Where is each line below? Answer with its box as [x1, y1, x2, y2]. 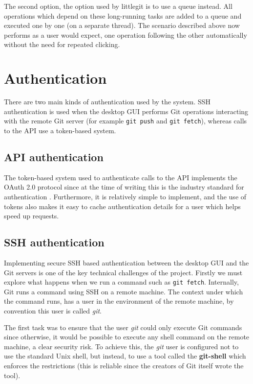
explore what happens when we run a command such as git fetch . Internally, [4, 277, 239, 287]
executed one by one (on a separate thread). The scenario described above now [4, 20, 240, 30]
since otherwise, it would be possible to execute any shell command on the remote [4, 332, 250, 342]
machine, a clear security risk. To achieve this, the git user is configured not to [4, 341, 239, 351]
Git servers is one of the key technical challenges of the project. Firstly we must [4, 267, 243, 277]
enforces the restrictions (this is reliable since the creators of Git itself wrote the [4, 360, 244, 370]
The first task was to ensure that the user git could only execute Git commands [4, 322, 242, 332]
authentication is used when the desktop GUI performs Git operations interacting [4, 106, 249, 116]
